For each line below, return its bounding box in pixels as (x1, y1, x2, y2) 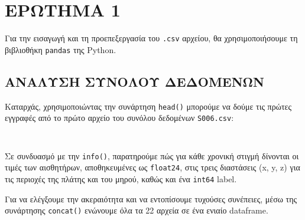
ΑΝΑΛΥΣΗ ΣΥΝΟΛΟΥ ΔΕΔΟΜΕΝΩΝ (5, 72, 264, 90)
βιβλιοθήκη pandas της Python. (5, 43, 116, 55)
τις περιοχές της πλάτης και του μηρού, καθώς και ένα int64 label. (5, 172, 237, 185)
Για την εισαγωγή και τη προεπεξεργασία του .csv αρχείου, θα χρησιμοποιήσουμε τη (5, 32, 298, 44)
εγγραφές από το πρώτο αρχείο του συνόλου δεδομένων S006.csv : (5, 111, 234, 124)
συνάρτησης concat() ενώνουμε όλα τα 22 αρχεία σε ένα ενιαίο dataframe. (5, 204, 268, 216)
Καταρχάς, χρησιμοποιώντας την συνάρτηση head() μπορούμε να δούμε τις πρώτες (5, 100, 291, 112)
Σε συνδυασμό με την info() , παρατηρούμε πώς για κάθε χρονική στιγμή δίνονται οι (5, 149, 299, 162)
